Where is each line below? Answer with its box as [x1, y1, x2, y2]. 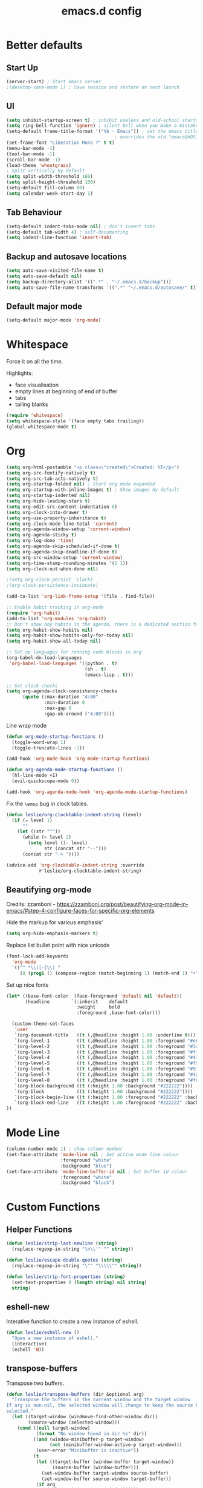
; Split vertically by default [6, 168, 85, 174]
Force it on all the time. [6, 358, 63, 365]
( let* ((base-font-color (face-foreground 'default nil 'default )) [6, 993, 182, 999]
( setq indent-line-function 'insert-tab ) [6, 235, 112, 241]
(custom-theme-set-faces [11, 1021, 74, 1027]
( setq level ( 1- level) [28, 840, 88, 846]
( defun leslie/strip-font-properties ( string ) [6, 1273, 126, 1280]
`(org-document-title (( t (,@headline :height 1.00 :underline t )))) [14, 1032, 199, 1038]
